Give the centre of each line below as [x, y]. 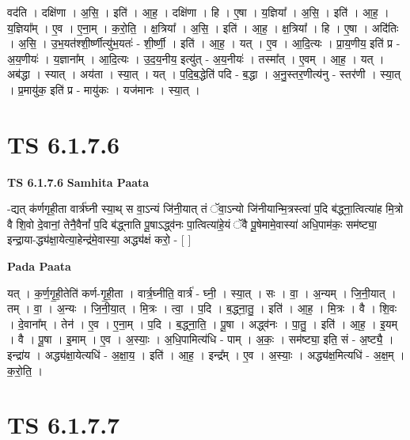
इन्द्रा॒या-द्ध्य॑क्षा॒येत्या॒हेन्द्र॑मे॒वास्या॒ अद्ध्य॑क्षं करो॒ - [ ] [99, 239]
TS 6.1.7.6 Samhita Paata [78, 182]
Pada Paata [39, 266]
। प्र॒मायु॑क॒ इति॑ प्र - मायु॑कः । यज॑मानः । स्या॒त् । [104, 89]
